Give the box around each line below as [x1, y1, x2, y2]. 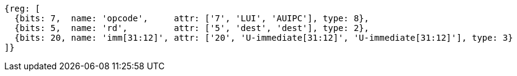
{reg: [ [4, 4, 41, 13]
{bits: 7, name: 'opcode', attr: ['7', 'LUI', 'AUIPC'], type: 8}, [14, 13, 369, 23]
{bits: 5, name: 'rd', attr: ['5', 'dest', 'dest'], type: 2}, [14, 23, 369, 33]
